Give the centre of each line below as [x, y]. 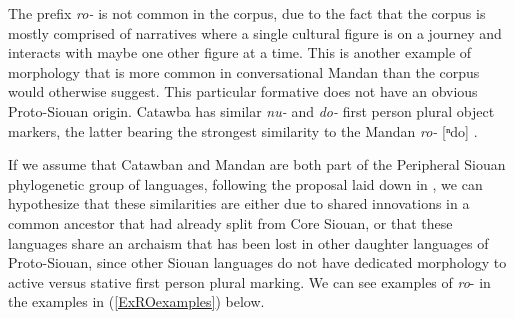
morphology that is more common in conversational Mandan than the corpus [244, 71]
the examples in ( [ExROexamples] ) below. [136, 301]
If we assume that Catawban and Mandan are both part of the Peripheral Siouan [257, 164]
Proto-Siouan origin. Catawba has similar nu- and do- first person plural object [251, 110]
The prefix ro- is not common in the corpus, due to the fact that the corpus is [247, 13]
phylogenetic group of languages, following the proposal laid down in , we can [245, 183]
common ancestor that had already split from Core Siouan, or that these [230, 222]
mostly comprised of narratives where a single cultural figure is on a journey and [255, 32]
